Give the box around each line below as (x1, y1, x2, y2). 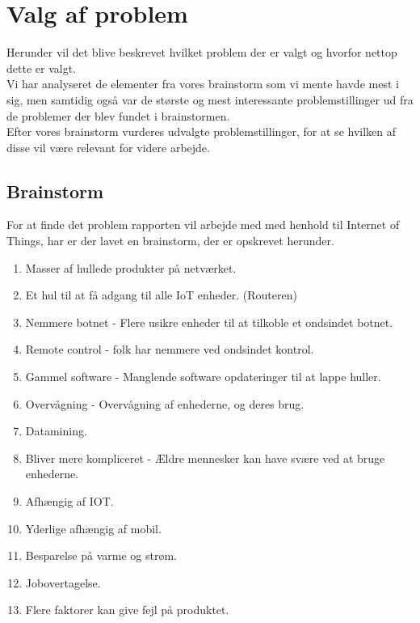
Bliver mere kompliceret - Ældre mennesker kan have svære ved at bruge (25, 449, 385, 466)
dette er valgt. (6, 59, 76, 76)
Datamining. (25, 422, 87, 439)
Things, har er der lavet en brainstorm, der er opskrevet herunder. (6, 232, 334, 249)
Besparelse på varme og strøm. (25, 547, 177, 564)
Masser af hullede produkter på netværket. (25, 259, 237, 276)
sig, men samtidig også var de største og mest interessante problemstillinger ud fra (6, 91, 414, 108)
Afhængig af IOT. (25, 493, 114, 510)
